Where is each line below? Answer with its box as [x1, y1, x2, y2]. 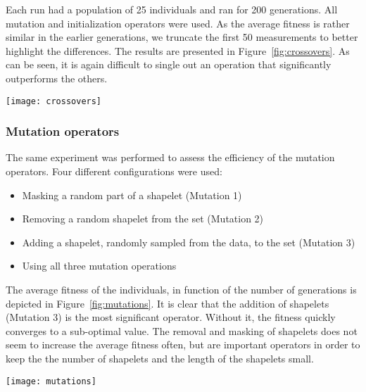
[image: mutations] [6, 376, 96, 386]
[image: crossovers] [6, 96, 102, 106]
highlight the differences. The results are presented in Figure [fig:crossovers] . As [6, 43, 350, 58]
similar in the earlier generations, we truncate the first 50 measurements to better [6, 30, 358, 44]
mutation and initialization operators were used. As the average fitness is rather [6, 15, 350, 30]
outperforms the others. [6, 70, 108, 85]
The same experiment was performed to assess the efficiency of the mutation [6, 150, 335, 165]
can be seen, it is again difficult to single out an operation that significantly [6, 57, 332, 72]
